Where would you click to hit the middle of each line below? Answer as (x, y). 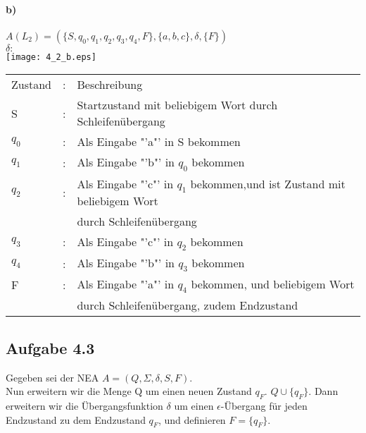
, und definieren (192, 419)
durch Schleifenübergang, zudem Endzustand (188, 305)
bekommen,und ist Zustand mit (268, 183)
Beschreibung (110, 85)
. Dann (323, 391)
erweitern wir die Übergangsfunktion (84, 405)
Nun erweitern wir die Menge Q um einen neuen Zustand (129, 391)
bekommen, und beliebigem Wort (273, 284)
